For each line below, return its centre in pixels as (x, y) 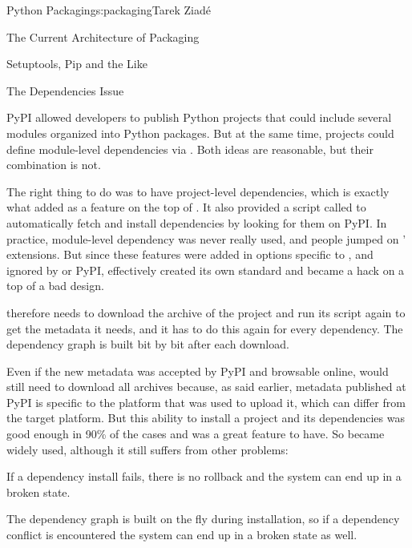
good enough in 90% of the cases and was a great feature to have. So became (196, 434)
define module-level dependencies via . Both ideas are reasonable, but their (190, 149)
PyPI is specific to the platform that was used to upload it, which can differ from (206, 402)
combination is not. (54, 165)
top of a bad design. (55, 286)
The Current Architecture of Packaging (103, 36)
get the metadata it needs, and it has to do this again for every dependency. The (205, 328)
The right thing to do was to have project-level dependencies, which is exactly (198, 191)
